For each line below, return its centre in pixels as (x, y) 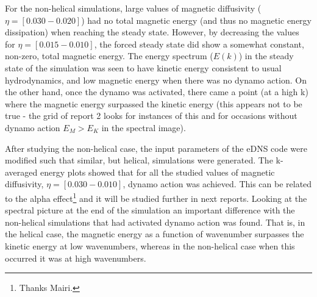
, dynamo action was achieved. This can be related (217, 184)
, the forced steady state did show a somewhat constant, (199, 44)
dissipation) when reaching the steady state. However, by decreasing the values (152, 32)
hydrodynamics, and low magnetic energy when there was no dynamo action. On (156, 80)
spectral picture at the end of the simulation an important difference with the (150, 210)
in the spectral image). (144, 127)
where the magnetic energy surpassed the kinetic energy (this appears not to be (154, 103)
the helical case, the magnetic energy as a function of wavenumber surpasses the (155, 234)
